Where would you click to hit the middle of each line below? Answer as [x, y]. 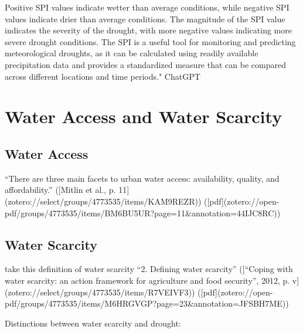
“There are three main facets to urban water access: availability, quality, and [142, 178]
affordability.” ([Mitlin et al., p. [60, 190]
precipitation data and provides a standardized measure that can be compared [145, 64]
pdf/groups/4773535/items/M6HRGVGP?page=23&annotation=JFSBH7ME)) [147, 303]
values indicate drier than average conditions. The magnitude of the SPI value [145, 18]
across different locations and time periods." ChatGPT [103, 76]
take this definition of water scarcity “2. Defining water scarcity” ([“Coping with [149, 269]
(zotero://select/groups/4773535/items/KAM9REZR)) [103, 201]
